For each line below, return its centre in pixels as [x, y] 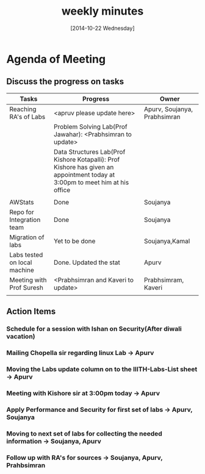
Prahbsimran [26, 465]
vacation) [21, 337]
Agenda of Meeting [56, 59]
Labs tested [26, 254]
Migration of [27, 237]
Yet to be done [75, 241]
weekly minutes [103, 11]
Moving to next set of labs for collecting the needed [85, 433]
